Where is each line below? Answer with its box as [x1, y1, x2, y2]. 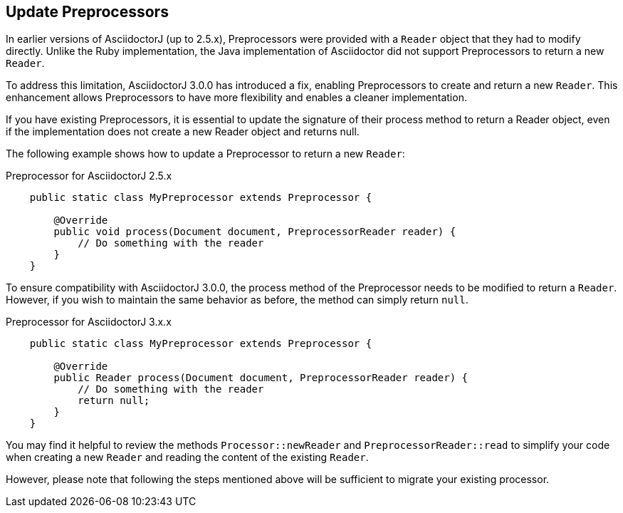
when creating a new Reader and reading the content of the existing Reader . [6, 451, 369, 464]
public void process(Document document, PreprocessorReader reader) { [53, 226, 456, 238]
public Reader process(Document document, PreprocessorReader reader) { [53, 372, 468, 384]
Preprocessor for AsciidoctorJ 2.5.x [6, 170, 172, 182]
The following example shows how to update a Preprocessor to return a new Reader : [6, 147, 405, 160]
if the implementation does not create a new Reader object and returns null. [6, 125, 360, 138]
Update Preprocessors [6, 3, 169, 21]
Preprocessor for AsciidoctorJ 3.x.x [6, 316, 172, 328]
